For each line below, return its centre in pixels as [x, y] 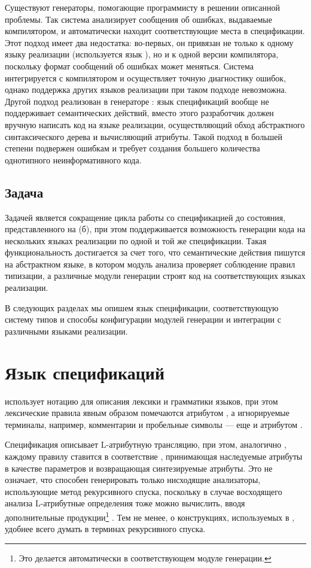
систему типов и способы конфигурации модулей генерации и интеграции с [143, 319]
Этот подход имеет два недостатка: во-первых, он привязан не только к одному [149, 42]
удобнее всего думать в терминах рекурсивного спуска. [105, 529]
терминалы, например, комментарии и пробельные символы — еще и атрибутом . [154, 424]
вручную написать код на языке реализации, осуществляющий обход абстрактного [155, 124]
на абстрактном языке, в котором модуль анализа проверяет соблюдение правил [150, 264]
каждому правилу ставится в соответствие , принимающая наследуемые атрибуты [154, 456]
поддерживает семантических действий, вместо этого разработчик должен [139, 113]
